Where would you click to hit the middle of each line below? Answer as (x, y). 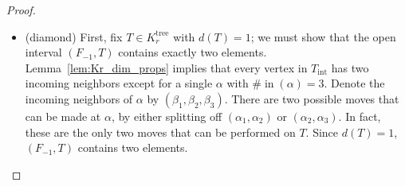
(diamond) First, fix (74, 36)
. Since (322, 132)
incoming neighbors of (79, 98)
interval (43, 52)
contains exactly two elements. (193, 52)
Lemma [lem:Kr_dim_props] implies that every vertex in (166, 67)
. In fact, (360, 116)
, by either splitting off (167, 116)
